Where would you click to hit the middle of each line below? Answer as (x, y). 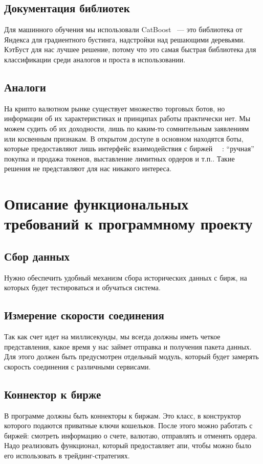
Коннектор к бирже (53, 394)
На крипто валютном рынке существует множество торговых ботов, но (115, 108)
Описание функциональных (96, 204)
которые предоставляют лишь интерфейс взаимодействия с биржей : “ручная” (129, 148)
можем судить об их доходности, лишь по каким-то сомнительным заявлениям (127, 128)
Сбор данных (37, 256)
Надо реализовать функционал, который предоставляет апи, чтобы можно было (128, 445)
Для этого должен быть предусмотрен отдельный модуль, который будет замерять (131, 356)
